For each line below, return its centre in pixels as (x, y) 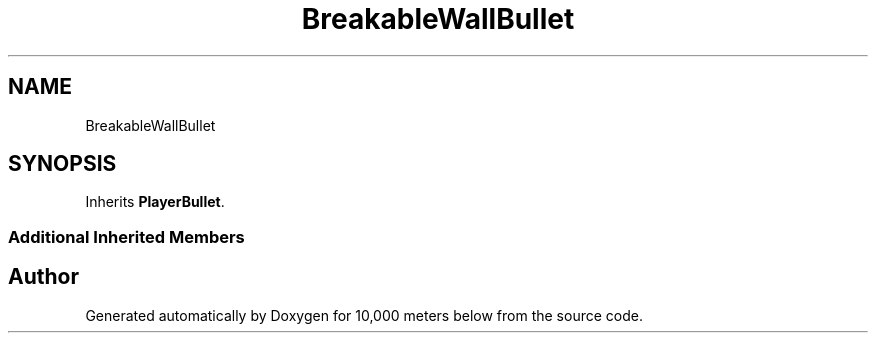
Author (43, 277)
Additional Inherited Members (126, 236)
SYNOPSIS (62, 164)
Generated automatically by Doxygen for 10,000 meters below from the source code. (364, 315)
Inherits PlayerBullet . (155, 202)
